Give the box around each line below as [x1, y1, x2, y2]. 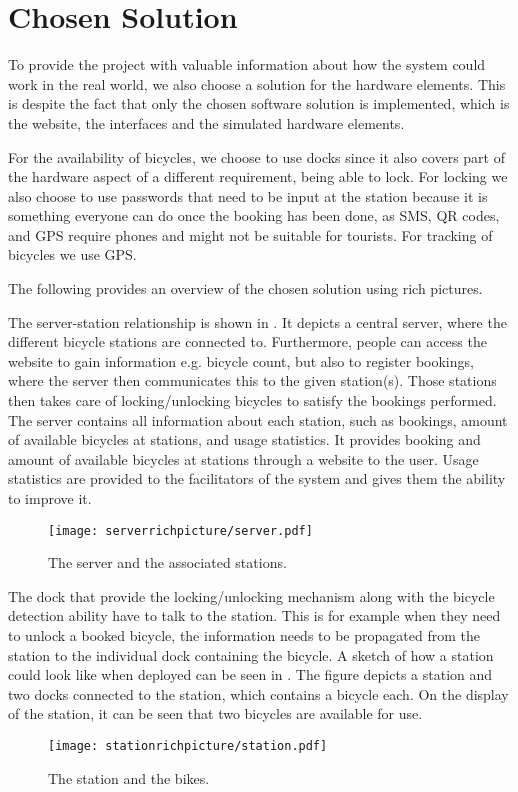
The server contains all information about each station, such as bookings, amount [8, 409, 508, 430]
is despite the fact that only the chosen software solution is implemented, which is [8, 93, 510, 114]
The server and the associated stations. [48, 552, 287, 573]
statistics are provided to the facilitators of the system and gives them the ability [8, 468, 506, 489]
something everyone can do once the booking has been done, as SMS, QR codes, [8, 205, 500, 226]
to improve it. [8, 488, 92, 508]
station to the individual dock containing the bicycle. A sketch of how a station [8, 644, 494, 665]
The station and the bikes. [48, 767, 210, 788]
